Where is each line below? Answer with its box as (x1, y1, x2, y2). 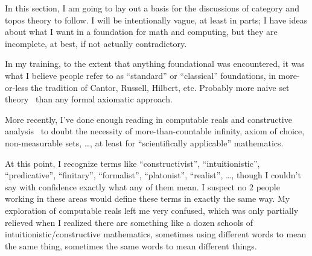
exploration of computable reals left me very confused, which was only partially (5, 204, 299, 216)
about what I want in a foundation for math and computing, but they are (5, 25, 278, 38)
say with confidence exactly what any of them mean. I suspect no (5, 180, 247, 193)
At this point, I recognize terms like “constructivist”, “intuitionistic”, (5, 157, 260, 169)
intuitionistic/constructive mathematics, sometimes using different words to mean (5, 228, 307, 240)
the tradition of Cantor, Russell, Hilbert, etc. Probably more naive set (30, 81, 290, 93)
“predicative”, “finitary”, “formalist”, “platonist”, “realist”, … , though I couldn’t (5, 169, 301, 181)
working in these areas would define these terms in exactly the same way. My (5, 192, 290, 205)
